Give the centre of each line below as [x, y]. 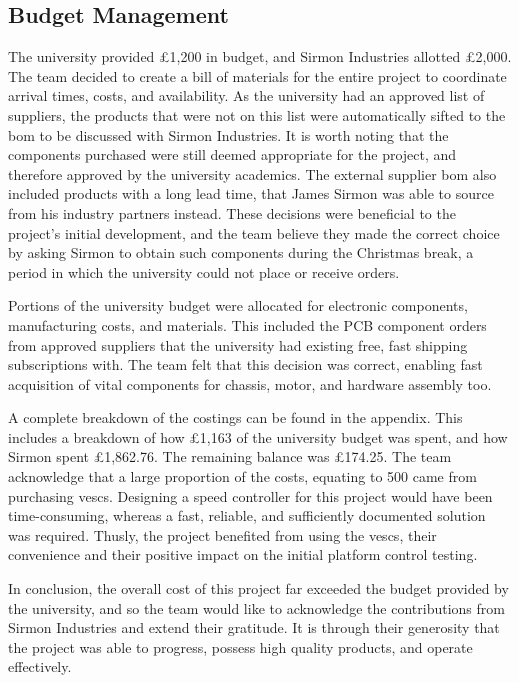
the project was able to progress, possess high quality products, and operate [240, 646]
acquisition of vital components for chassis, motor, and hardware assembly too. [250, 383]
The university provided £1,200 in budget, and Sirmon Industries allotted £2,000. [260, 56]
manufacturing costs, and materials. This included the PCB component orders [247, 324]
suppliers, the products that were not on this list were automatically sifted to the [257, 114]
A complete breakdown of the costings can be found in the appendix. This [235, 417]
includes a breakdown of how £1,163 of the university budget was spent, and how [258, 436]
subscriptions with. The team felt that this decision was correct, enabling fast [245, 364]
